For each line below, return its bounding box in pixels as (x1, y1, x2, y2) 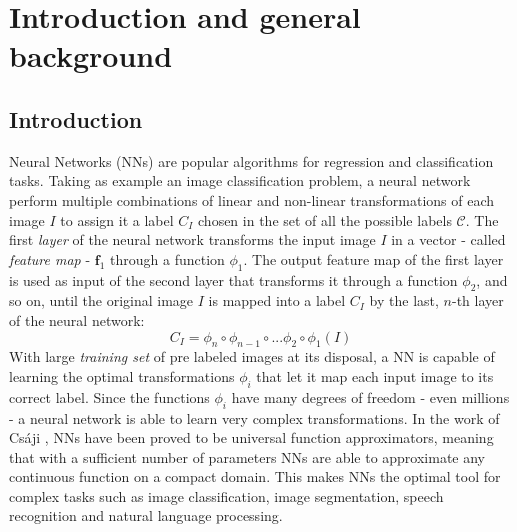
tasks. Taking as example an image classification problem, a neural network (9, 170, 471, 191)
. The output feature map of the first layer (243, 248, 504, 269)
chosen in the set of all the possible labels (198, 209, 452, 230)
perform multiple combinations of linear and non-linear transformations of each (9, 189, 495, 210)
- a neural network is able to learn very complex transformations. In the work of (9, 407, 500, 428)
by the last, (369, 290, 439, 311)
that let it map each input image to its (256, 365, 494, 386)
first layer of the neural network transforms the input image (9, 229, 376, 250)
